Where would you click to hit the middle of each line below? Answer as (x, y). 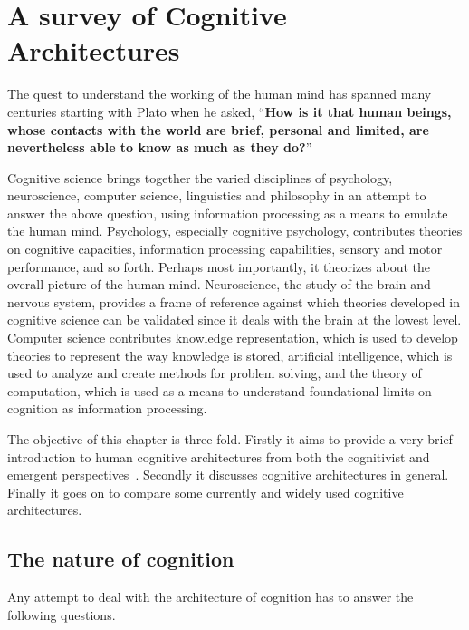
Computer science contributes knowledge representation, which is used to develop (233, 338)
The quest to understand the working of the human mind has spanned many (220, 94)
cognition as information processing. (107, 408)
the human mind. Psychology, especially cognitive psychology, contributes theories (235, 231)
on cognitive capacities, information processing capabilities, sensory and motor (225, 249)
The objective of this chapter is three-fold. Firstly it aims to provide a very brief (230, 439)
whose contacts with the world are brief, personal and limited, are (218, 129)
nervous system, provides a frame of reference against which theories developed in (234, 301)
